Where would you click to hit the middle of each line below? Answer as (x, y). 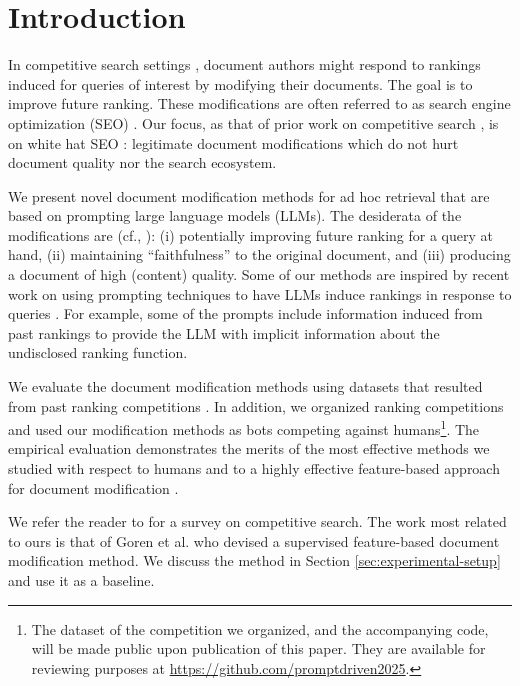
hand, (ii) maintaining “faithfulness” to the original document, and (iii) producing (259, 254)
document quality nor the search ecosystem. (142, 162)
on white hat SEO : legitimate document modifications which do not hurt (233, 142)
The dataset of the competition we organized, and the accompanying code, (260, 628)
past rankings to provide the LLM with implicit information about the (224, 332)
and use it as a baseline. (81, 580)
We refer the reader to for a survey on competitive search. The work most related (257, 521)
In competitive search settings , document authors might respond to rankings (244, 64)
